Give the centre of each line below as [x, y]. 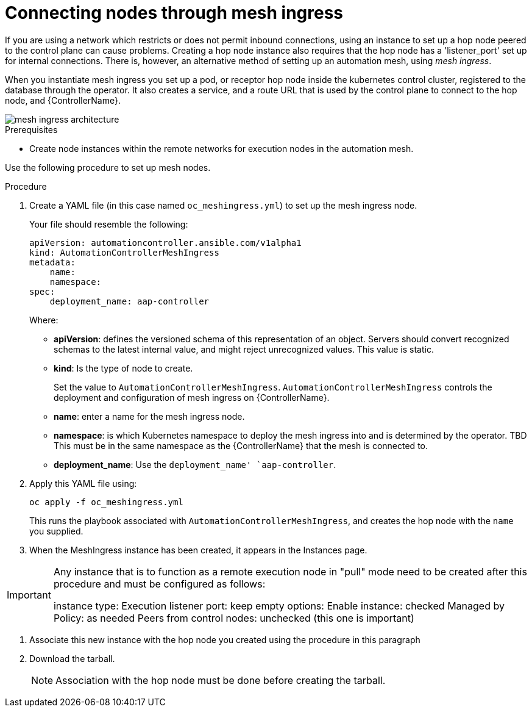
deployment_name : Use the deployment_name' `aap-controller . [195, 464]
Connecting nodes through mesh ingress [174, 13]
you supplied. [56, 531]
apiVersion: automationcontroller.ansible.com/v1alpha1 [165, 243]
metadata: [52, 262]
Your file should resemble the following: [109, 224]
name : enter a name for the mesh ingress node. [149, 416]
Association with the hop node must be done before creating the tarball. [221, 680]
